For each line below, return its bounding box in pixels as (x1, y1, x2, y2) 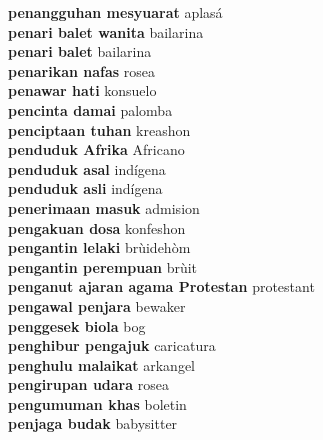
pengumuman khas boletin (8, 393, 187, 414)
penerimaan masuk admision (8, 197, 200, 218)
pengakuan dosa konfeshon (8, 217, 186, 238)
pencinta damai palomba (8, 99, 173, 120)
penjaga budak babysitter (8, 413, 178, 434)
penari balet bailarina (8, 41, 152, 62)
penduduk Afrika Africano (8, 139, 185, 160)
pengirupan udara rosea (8, 374, 169, 395)
